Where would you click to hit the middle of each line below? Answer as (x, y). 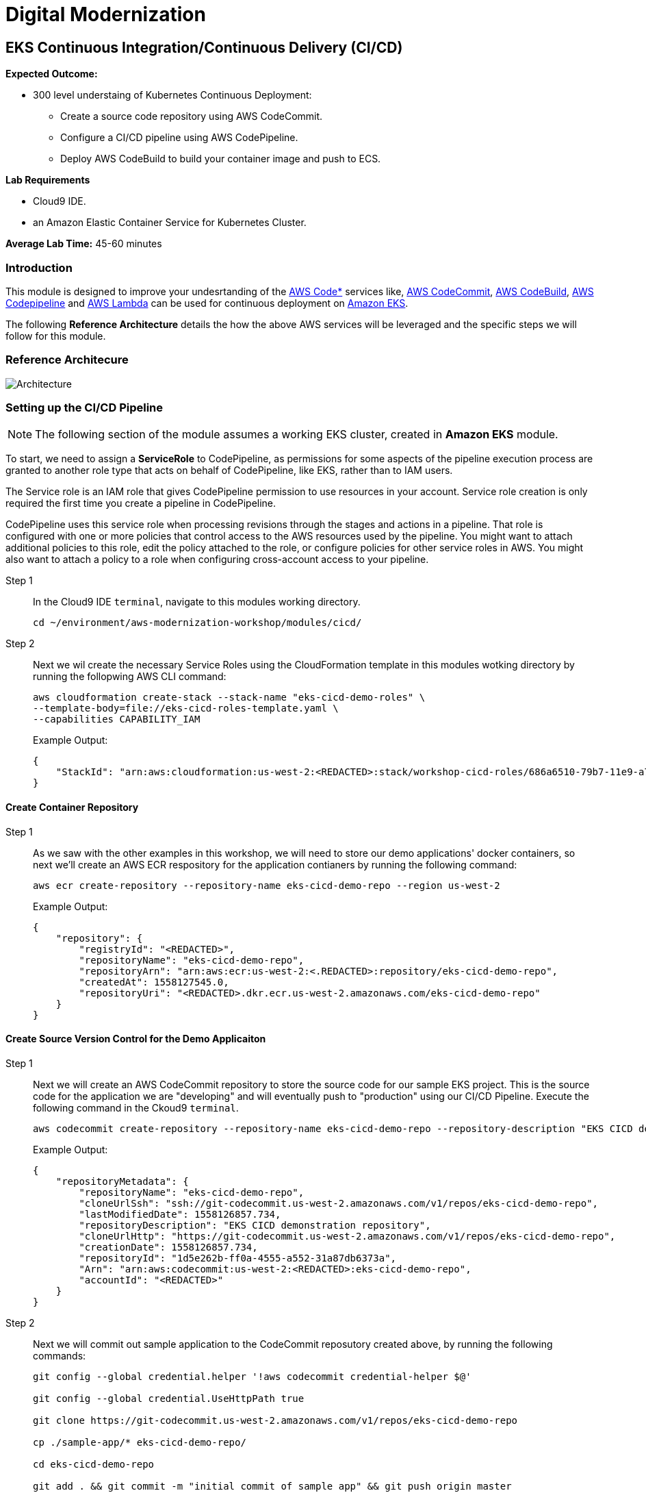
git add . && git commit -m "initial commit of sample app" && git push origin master (272, 1486)
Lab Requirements (48, 180)
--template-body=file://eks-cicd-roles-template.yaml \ (186, 708)
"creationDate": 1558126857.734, (168, 1247)
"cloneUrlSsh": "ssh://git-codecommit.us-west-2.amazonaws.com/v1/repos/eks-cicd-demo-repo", (339, 1203)
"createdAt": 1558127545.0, (154, 982)
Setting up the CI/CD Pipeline (85, 408)
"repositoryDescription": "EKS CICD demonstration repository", (255, 1225)
